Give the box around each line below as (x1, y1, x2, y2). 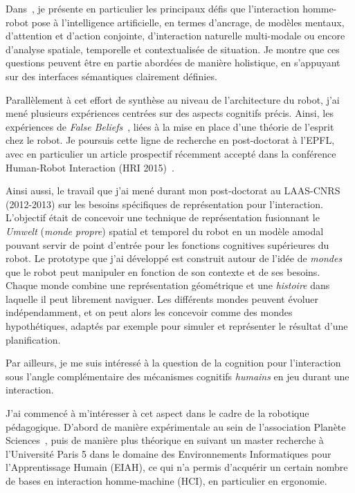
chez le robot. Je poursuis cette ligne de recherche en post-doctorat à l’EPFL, (6, 133, 335, 147)
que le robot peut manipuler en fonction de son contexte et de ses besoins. (6, 264, 320, 279)
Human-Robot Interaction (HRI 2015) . (6, 160, 174, 174)
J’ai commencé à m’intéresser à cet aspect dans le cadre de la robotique (6, 406, 309, 420)
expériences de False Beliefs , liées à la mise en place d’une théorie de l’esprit (6, 119, 334, 133)
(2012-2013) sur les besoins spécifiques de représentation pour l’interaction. (6, 196, 323, 211)
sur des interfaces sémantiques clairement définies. (6, 68, 217, 83)
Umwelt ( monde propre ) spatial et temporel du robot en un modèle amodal (6, 223, 324, 238)
